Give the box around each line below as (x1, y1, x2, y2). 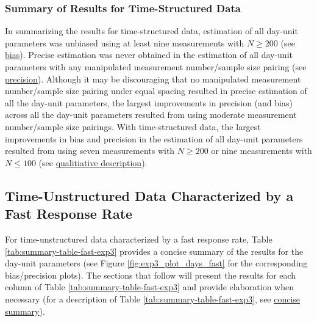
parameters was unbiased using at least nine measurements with (5, 36, 244, 49)
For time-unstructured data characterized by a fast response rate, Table (5, 232, 272, 245)
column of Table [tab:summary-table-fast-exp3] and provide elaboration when (5, 280, 294, 293)
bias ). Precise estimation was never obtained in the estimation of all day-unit (5, 48, 293, 61)
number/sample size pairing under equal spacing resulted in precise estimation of (5, 84, 307, 97)
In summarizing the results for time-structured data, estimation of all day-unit (5, 24, 298, 37)
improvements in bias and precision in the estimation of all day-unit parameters (5, 132, 303, 145)
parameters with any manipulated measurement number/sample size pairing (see (5, 60, 307, 73)
